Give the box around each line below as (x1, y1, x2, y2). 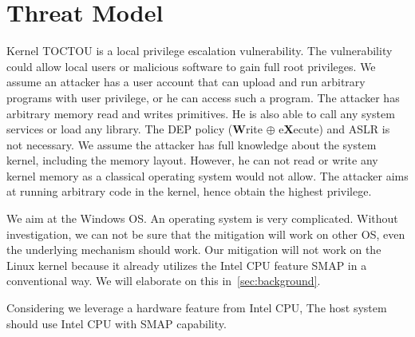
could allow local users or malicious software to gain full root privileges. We (6, 57, 376, 74)
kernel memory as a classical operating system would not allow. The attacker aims (6, 167, 409, 184)
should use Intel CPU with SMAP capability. (6, 315, 227, 331)
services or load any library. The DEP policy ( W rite (6, 121, 263, 137)
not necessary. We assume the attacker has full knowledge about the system (6, 136, 377, 153)
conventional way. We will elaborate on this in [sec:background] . (6, 272, 321, 289)
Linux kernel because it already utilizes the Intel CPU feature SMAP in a (6, 256, 367, 273)
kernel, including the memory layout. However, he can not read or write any (6, 152, 378, 168)
